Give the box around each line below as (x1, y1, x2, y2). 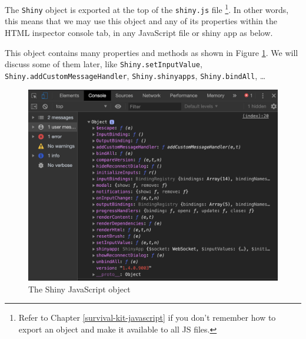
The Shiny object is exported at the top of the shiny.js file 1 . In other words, (5, 2, 289, 15)
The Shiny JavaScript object (28, 282, 131, 295)
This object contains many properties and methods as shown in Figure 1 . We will (5, 46, 298, 58)
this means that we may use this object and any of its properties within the (5, 15, 277, 27)
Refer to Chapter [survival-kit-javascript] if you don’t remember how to (18, 311, 276, 324)
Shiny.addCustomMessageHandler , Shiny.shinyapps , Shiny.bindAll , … (5, 69, 266, 81)
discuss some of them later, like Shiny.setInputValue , (5, 58, 202, 70)
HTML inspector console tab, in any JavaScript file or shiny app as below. (5, 26, 273, 38)
